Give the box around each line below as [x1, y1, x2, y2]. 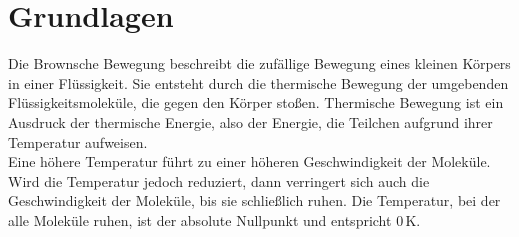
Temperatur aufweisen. [8, 131, 148, 152]
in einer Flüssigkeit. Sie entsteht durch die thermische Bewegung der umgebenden [8, 72, 509, 93]
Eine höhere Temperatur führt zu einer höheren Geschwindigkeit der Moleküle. [8, 151, 491, 172]
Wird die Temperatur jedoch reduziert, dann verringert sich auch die [8, 170, 430, 191]
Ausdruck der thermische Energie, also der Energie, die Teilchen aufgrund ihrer [8, 111, 493, 132]
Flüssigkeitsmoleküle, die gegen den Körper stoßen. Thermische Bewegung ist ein [8, 92, 504, 113]
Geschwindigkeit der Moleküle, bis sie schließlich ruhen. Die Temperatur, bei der [8, 190, 501, 211]
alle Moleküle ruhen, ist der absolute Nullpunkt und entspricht [8, 209, 392, 230]
